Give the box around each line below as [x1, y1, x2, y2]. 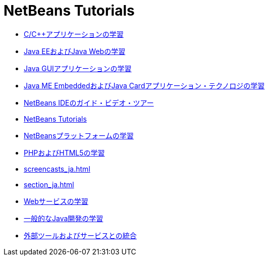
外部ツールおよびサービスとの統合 [24, 231, 137, 240]
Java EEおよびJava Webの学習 [24, 46, 126, 56]
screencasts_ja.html [24, 164, 90, 173]
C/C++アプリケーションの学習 [24, 29, 124, 38]
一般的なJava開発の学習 [24, 214, 103, 223]
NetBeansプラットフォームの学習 [24, 131, 134, 140]
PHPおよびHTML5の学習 [24, 148, 105, 157]
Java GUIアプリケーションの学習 [24, 64, 132, 73]
